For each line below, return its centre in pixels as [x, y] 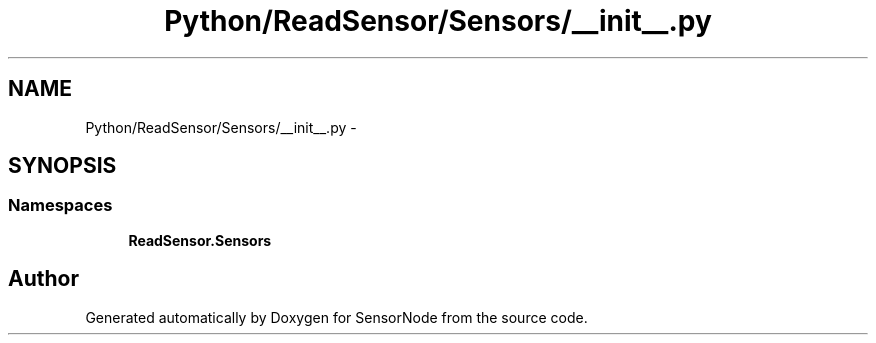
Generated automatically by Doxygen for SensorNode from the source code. [336, 317]
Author [43, 279]
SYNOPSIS [62, 166]
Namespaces [60, 205]
